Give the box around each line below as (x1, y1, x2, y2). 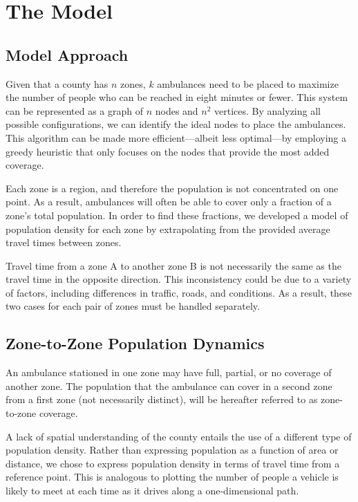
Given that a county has (6, 76, 109, 91)
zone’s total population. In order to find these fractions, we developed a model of (6, 207, 348, 222)
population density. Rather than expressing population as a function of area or (6, 443, 339, 457)
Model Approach (6, 44, 129, 65)
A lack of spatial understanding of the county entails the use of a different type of (6, 429, 352, 443)
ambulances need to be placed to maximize (157, 76, 339, 91)
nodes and (155, 103, 198, 118)
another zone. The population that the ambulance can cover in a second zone (6, 378, 332, 393)
